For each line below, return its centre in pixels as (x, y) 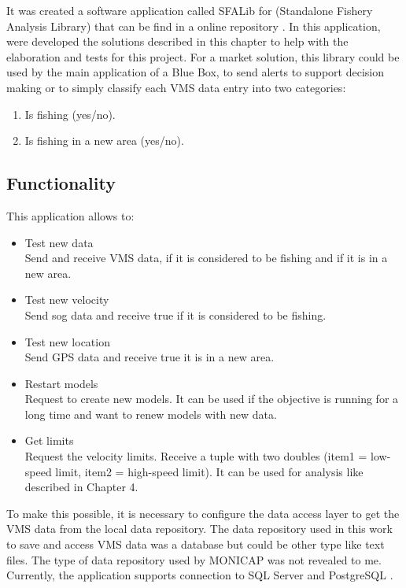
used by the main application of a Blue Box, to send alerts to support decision (195, 72)
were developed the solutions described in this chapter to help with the (177, 41)
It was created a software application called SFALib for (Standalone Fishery (190, 10)
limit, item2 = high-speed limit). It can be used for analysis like (209, 471)
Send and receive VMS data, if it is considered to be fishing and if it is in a (206, 258)
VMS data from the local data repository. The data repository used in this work (199, 529)
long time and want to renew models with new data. (151, 414)
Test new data (59, 242)
